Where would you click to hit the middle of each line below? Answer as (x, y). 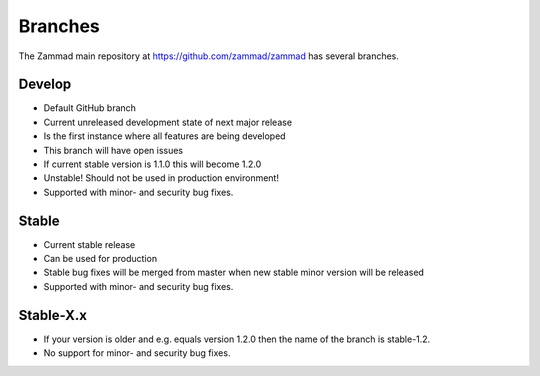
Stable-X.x (52, 315)
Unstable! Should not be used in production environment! (161, 178)
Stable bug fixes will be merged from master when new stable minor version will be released (234, 272)
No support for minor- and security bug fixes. (137, 353)
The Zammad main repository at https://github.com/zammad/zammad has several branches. (209, 56)
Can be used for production (100, 259)
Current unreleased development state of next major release (168, 122)
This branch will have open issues (113, 150)
